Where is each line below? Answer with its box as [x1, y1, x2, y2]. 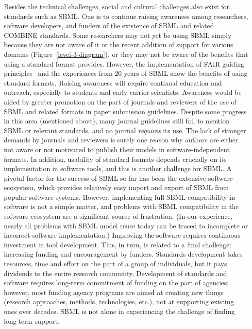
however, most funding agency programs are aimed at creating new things [4, 287, 224, 297]
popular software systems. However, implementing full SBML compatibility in [4, 191, 235, 202]
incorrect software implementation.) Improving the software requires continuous [4, 230, 241, 240]
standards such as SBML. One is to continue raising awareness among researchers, [4, 11, 249, 21]
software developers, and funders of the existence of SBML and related [4, 20, 214, 31]
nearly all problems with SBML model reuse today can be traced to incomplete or [4, 220, 248, 230]
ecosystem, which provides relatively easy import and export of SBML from [4, 182, 229, 192]
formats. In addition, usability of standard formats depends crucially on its [4, 154, 227, 164]
